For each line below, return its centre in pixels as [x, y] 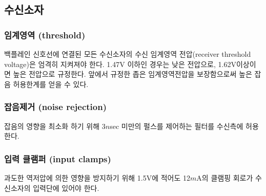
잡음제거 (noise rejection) [55, 107]
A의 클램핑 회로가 [225, 178]
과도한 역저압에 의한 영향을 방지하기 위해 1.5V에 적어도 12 [97, 178]
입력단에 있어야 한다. [66, 188]
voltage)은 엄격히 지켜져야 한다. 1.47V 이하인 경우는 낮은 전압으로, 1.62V [120, 64]
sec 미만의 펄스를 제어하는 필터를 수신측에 [177, 126]
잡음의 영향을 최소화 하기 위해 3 [55, 126]
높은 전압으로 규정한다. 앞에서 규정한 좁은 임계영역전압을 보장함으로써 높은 [132, 74]
